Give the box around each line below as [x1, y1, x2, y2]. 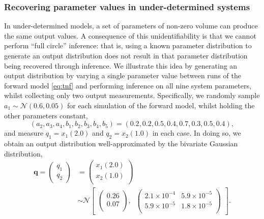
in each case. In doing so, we [152, 128, 241, 138]
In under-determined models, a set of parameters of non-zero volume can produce [4, 20, 258, 31]
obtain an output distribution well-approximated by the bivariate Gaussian [4, 138, 238, 148]
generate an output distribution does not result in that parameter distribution [4, 50, 248, 60]
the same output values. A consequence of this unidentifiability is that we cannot [4, 30, 256, 41]
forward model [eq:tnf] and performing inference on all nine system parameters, [4, 80, 251, 90]
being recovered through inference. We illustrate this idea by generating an [4, 60, 238, 71]
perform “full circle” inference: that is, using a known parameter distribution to [4, 40, 252, 51]
